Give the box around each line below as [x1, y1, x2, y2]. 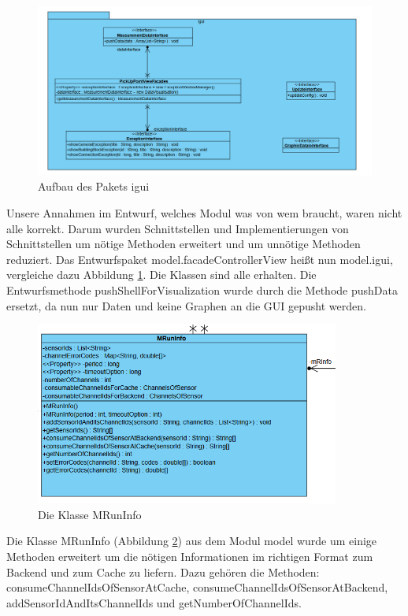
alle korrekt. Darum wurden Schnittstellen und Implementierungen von [6, 220, 349, 236]
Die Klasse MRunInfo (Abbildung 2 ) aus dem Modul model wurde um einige [6, 533, 377, 549]
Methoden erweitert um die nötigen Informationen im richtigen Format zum [6, 548, 373, 564]
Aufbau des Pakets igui [38, 178, 150, 195]
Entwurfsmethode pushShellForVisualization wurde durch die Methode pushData [6, 282, 398, 299]
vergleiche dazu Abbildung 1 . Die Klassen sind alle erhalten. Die [6, 266, 317, 283]
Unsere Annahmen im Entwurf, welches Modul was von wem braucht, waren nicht [6, 205, 402, 221]
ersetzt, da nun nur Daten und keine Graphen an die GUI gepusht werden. [6, 297, 366, 314]
